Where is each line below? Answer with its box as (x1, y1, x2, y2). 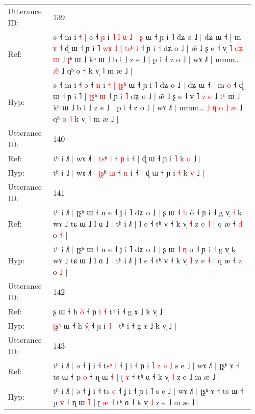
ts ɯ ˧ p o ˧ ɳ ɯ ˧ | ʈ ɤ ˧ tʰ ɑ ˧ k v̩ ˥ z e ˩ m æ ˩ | (53, 371, 220, 382)
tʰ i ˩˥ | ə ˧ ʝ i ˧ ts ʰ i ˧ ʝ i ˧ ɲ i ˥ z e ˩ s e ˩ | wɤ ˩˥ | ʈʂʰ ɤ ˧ (53, 360, 239, 371)
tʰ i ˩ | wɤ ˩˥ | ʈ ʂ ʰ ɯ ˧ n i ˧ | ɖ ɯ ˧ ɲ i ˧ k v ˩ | (53, 167, 205, 178)
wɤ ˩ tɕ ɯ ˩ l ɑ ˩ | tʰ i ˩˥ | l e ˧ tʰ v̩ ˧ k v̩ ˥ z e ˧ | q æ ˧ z (53, 255, 242, 266)
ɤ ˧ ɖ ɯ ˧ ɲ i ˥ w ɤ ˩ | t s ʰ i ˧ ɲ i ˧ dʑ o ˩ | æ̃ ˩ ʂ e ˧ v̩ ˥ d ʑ (53, 42, 243, 53)
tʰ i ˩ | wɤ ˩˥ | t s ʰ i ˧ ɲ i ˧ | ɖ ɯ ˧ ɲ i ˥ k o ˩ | (53, 153, 202, 164)
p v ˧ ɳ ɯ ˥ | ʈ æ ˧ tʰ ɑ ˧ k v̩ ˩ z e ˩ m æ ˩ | (53, 396, 200, 408)
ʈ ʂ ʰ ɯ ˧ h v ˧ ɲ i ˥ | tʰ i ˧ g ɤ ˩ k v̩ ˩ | (53, 320, 177, 331)
